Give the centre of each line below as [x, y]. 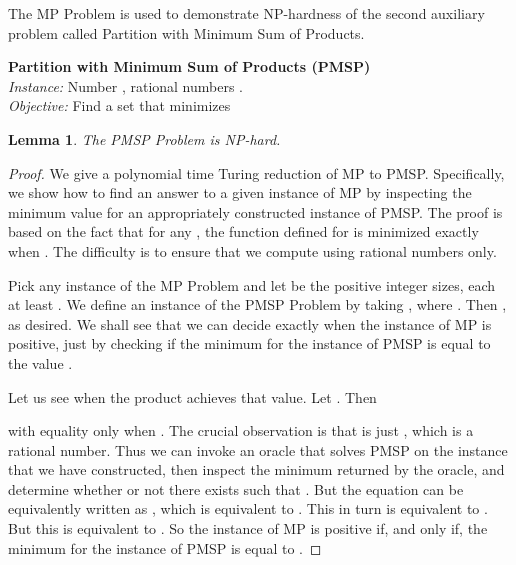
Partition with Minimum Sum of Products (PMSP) [189, 66]
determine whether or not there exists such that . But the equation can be [236, 488]
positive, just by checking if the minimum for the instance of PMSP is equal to [249, 343]
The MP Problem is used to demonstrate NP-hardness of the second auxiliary [246, 13]
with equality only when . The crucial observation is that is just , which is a [241, 430]
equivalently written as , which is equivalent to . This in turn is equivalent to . [248, 508]
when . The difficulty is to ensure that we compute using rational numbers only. [252, 250]
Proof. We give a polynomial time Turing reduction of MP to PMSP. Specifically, [256, 172]
